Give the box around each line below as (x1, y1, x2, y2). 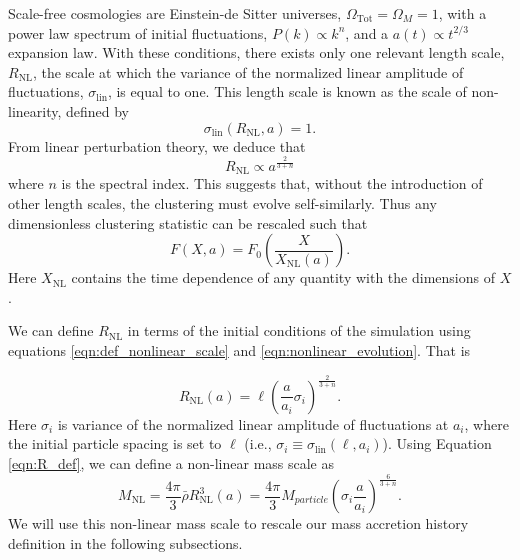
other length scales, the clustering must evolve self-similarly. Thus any (8, 192, 437, 213)
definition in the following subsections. (8, 532, 243, 553)
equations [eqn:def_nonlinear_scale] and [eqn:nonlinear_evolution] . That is (8, 339, 471, 360)
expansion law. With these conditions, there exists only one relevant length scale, (8, 42, 505, 63)
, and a (345, 22, 389, 43)
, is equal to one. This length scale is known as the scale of (107, 81, 467, 102)
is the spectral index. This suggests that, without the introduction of (61, 173, 483, 194)
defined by (66, 100, 130, 121)
